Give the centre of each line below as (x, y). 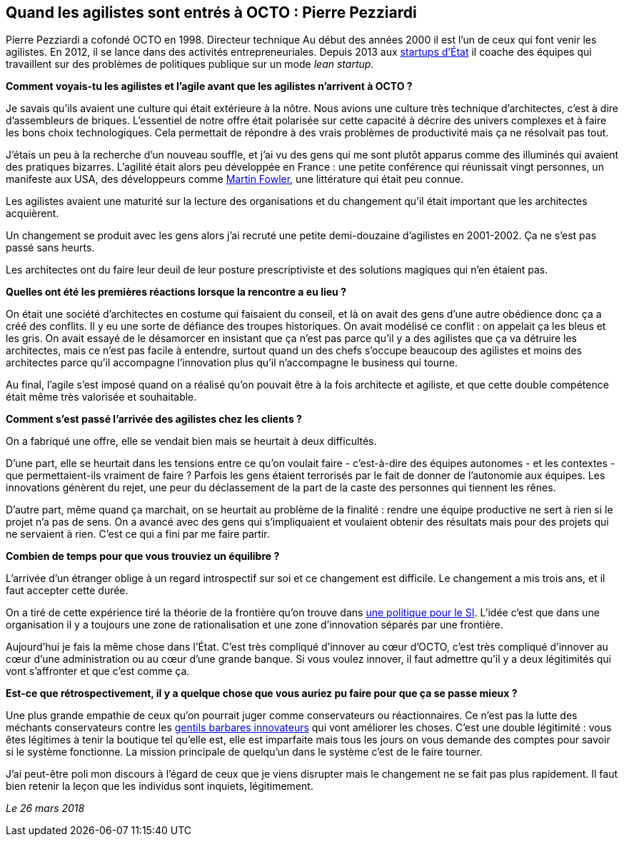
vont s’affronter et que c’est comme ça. (98, 671)
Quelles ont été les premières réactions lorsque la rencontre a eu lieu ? (176, 292)
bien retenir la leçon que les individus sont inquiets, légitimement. (160, 786)
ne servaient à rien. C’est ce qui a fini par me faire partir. (138, 534)
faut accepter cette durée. (67, 591)
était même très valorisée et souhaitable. (101, 397)
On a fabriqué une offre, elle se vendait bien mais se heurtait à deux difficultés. (191, 441)
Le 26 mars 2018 (45, 808)
